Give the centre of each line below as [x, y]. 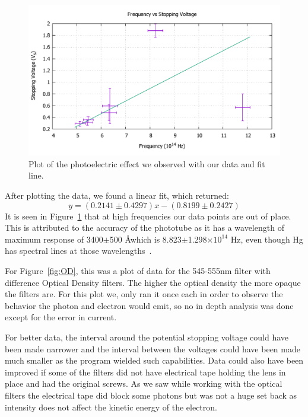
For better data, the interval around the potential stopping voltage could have [147, 337]
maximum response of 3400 [54, 239]
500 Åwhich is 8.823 [145, 239]
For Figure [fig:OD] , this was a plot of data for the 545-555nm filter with [138, 270]
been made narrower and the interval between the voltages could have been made [153, 348]
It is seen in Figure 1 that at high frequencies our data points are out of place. [148, 216]
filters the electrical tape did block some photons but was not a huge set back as [151, 395]
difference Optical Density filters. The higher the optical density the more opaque [153, 282]
